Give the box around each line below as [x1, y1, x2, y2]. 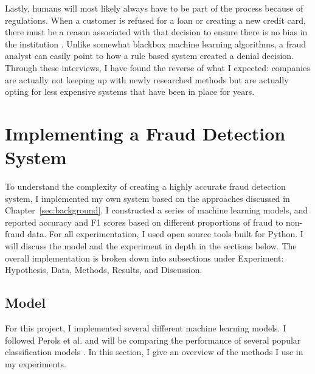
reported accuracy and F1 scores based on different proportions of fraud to [5, 215, 283, 228]
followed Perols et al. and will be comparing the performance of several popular [5, 333, 301, 346]
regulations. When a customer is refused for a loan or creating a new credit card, [5, 13, 306, 26]
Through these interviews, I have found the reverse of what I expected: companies [5, 61, 310, 74]
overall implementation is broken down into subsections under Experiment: [5, 251, 284, 264]
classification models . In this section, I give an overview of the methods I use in [5, 345, 303, 358]
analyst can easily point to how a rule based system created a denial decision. [5, 49, 294, 62]
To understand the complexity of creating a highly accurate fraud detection [5, 180, 286, 193]
